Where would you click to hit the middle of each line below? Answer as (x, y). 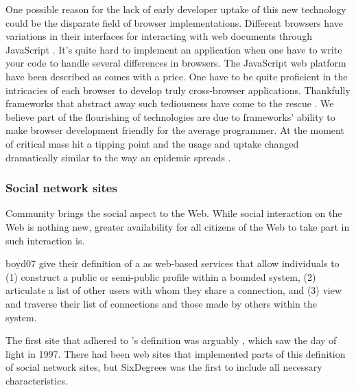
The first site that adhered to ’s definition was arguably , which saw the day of (171, 340)
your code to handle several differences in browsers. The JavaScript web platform (176, 63)
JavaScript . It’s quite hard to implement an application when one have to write (174, 49)
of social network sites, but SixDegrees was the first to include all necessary (164, 367)
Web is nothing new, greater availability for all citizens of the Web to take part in (178, 226)
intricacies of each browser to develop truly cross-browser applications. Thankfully (178, 90)
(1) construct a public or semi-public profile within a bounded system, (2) (161, 276)
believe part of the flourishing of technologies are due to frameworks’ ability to (170, 116)
